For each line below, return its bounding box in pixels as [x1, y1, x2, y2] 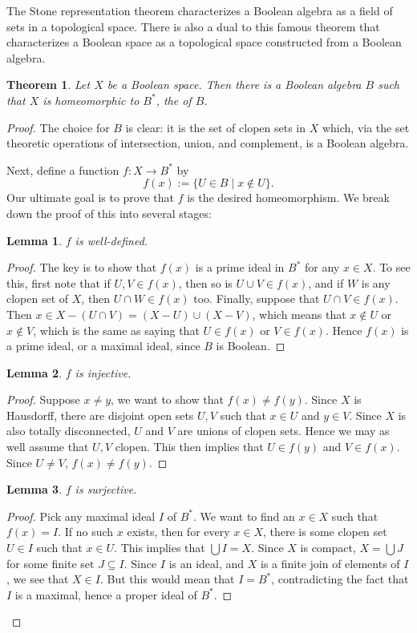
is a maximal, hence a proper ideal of [14, 586, 197, 603]
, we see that [6, 571, 69, 587]
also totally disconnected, [6, 422, 131, 439]
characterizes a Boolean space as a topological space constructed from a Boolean [6, 34, 402, 50]
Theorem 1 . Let [6, 76, 91, 93]
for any [305, 259, 340, 276]
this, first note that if [6, 274, 111, 291]
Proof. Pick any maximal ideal [6, 507, 156, 524]
